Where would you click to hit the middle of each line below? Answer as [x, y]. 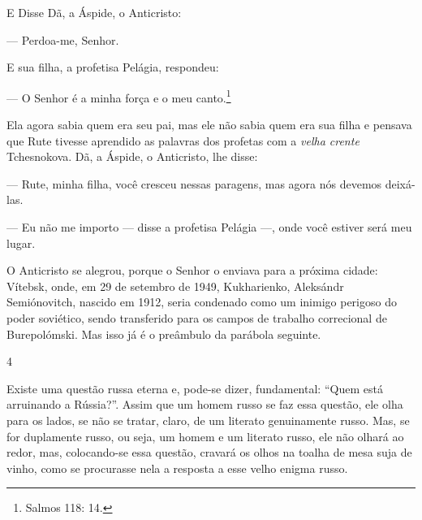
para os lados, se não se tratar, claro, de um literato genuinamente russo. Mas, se [208, 420]
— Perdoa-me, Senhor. [63, 39]
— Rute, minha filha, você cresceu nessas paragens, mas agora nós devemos [194, 183]
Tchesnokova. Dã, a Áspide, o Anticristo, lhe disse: [132, 156]
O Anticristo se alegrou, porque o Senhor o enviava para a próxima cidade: [192, 270]
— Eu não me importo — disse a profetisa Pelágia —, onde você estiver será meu [209, 227]
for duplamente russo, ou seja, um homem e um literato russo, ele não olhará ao [205, 436]
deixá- [400, 183]
